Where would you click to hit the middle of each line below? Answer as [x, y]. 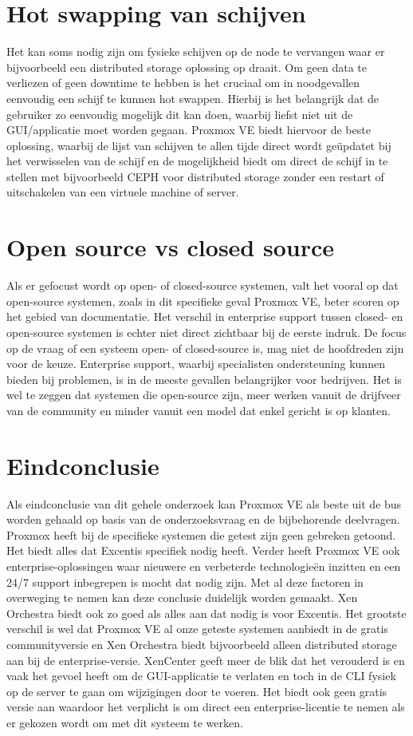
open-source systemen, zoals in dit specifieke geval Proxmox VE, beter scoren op [203, 301]
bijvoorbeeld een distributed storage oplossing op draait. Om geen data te [187, 67]
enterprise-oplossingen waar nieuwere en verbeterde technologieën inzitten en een [204, 566]
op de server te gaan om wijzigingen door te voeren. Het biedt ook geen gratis [197, 691]
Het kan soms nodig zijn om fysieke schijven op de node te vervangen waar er [196, 51]
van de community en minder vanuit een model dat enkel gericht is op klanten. [199, 410]
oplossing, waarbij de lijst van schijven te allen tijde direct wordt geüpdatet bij [199, 145]
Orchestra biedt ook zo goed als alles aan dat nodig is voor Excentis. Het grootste [206, 613]
